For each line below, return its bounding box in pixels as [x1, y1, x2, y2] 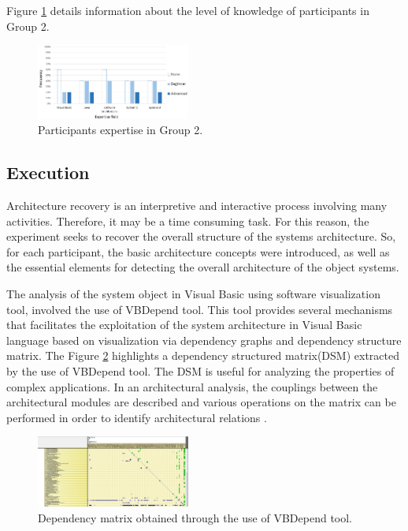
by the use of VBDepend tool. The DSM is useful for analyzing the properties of [6, 362, 395, 379]
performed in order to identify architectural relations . [6, 409, 267, 425]
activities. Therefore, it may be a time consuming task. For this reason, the [6, 212, 369, 229]
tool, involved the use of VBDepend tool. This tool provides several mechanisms [6, 301, 393, 317]
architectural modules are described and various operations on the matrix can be [6, 394, 396, 410]
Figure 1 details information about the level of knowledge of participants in [6, 2, 369, 18]
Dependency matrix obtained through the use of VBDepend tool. [38, 509, 352, 525]
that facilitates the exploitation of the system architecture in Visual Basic [6, 316, 362, 333]
